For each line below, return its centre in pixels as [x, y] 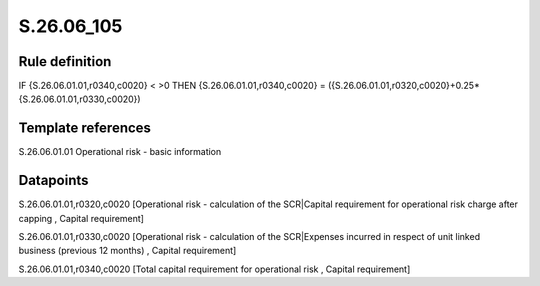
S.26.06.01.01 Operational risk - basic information [120, 152]
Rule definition [65, 61]
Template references [85, 128]
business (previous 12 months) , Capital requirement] [127, 251]
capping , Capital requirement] [81, 218]
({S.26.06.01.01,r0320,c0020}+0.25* [404, 86]
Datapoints [53, 180]
